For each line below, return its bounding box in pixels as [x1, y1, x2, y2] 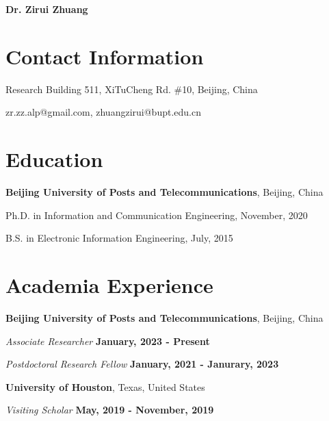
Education [5, 145, 103, 173]
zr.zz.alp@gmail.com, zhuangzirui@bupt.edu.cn [5, 105, 201, 119]
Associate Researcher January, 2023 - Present [5, 333, 210, 348]
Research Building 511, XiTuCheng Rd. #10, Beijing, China [5, 81, 258, 96]
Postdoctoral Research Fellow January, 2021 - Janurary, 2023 [5, 357, 279, 371]
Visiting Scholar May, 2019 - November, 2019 [5, 403, 214, 417]
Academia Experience [5, 271, 213, 298]
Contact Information [5, 42, 204, 70]
